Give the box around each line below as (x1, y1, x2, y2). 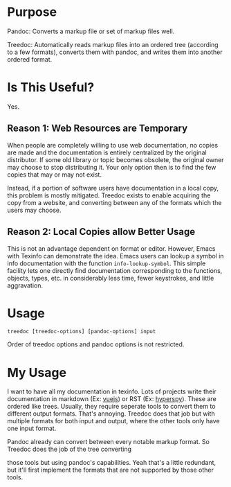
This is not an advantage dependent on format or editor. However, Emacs (7, 244, 216, 253)
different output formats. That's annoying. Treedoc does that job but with (7, 409, 216, 418)
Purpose (7, 4, 57, 20)
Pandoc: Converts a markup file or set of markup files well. (7, 27, 175, 35)
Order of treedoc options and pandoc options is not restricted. (7, 340, 185, 348)
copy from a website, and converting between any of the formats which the (7, 198, 222, 206)
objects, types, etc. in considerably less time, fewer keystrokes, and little (7, 274, 214, 282)
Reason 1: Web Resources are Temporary (7, 123, 188, 134)
